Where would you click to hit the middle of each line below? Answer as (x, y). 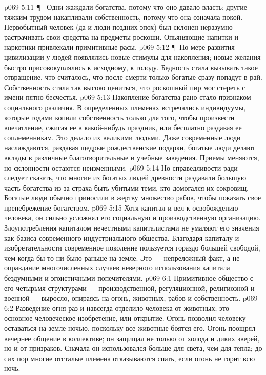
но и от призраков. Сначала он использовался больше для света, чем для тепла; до (133, 348)
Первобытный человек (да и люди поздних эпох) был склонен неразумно (118, 27)
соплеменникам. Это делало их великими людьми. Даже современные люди (122, 137)
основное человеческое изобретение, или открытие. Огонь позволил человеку (125, 318)
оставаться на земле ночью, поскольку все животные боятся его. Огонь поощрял (130, 328)
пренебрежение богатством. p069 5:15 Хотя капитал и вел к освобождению (121, 207)
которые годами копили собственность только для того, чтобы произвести (119, 117)
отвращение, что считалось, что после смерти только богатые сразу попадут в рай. (133, 77)
